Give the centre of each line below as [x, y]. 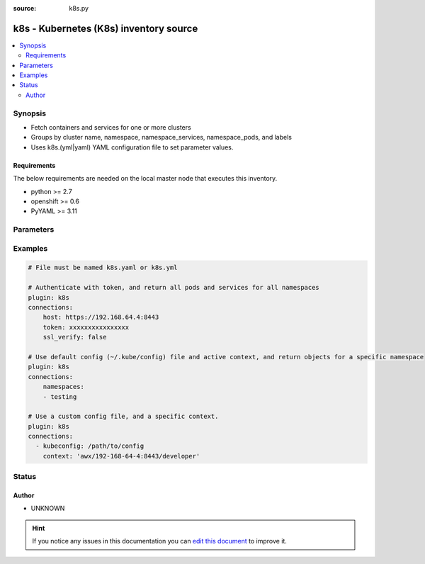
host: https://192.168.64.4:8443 [101, 317]
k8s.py [79, 8]
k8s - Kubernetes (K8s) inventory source [106, 28]
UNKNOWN [48, 508]
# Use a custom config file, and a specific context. [123, 417]
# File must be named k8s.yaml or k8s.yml [103, 268]
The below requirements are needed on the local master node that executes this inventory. [145, 179]
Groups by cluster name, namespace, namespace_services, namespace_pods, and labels [161, 137]
